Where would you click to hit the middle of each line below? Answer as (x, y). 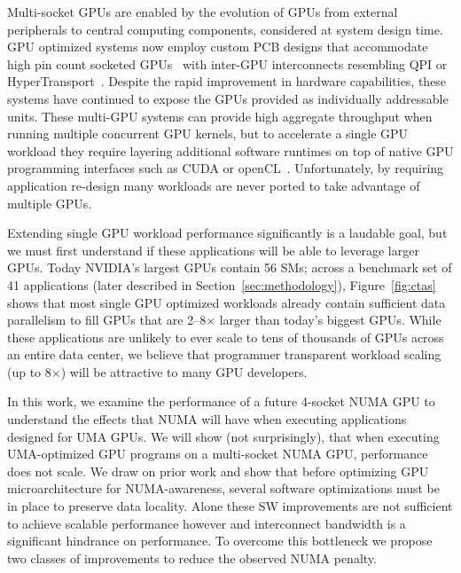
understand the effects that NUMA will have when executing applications (207, 419)
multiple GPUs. (50, 203)
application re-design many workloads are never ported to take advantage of (214, 185)
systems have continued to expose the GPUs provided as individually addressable (228, 98)
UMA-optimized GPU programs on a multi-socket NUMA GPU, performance (218, 454)
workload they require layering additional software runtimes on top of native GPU (230, 150)
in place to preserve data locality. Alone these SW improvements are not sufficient (230, 506)
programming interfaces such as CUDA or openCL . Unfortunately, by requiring (226, 168)
